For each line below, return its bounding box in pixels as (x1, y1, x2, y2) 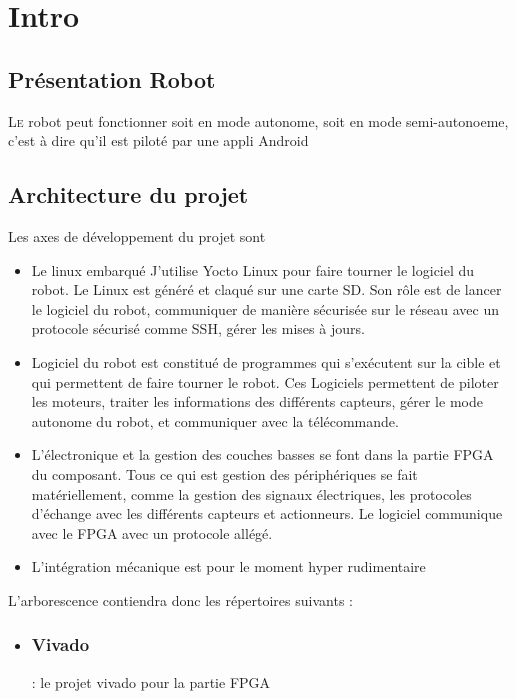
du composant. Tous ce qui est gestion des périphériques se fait (31, 463, 418, 484)
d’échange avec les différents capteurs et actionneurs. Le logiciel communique (31, 503, 503, 524)
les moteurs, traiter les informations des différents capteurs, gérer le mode (31, 391, 483, 412)
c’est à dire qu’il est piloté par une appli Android (8, 130, 309, 151)
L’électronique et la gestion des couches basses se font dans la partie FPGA (31, 444, 494, 465)
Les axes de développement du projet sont (8, 225, 266, 246)
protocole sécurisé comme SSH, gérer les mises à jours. (31, 318, 365, 339)
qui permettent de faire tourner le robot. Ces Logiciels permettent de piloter (31, 371, 499, 392)
